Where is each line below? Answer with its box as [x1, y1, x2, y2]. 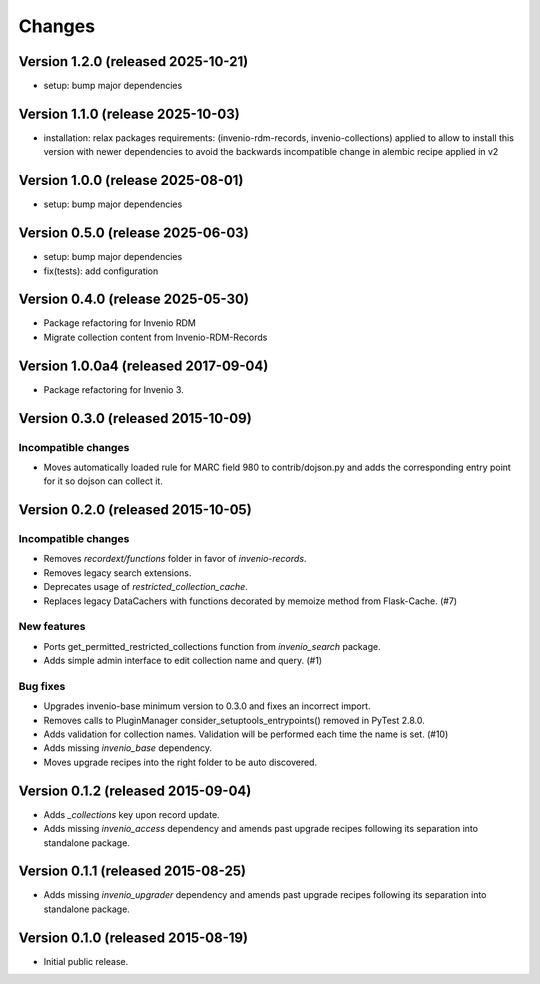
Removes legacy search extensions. [43, 566, 192, 579]
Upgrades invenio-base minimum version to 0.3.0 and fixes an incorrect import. [43, 700, 371, 712]
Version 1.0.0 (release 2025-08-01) [18, 172, 244, 189]
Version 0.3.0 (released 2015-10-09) [18, 410, 252, 427]
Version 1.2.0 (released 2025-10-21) [18, 53, 249, 70]
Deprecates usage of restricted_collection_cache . [43, 581, 249, 593]
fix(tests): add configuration [43, 265, 159, 277]
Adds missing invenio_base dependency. [43, 742, 213, 754]
